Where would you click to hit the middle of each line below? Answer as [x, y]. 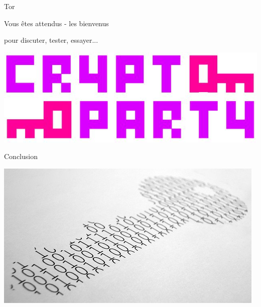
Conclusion [21, 156]
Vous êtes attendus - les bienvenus [56, 23]
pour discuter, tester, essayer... [51, 40]
